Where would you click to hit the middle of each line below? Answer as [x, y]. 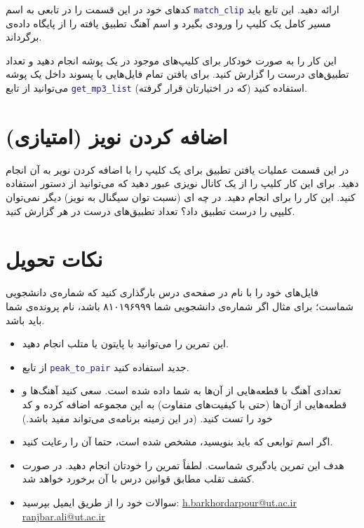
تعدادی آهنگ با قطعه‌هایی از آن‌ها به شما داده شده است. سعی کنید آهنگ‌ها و [182, 390]
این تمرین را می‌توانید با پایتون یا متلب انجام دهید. [125, 343]
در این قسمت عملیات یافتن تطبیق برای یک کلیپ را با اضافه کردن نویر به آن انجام [177, 169]
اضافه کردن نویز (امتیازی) [117, 136]
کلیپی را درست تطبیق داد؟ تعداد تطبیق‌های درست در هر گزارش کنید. [150, 210]
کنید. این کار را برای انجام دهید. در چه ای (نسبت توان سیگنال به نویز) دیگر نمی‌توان [181, 197]
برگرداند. [24, 37]
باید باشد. [25, 320]
